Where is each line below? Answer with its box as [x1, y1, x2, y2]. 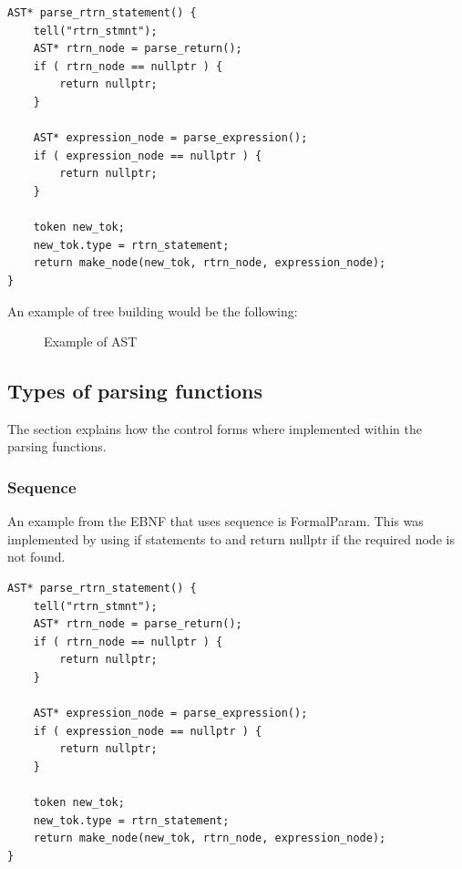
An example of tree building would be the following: [7, 301, 298, 320]
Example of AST [44, 332, 138, 351]
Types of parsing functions [7, 377, 263, 405]
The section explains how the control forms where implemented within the [7, 419, 422, 438]
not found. [7, 547, 66, 566]
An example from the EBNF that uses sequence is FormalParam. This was [7, 512, 424, 531]
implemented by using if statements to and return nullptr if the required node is [7, 529, 455, 548]
